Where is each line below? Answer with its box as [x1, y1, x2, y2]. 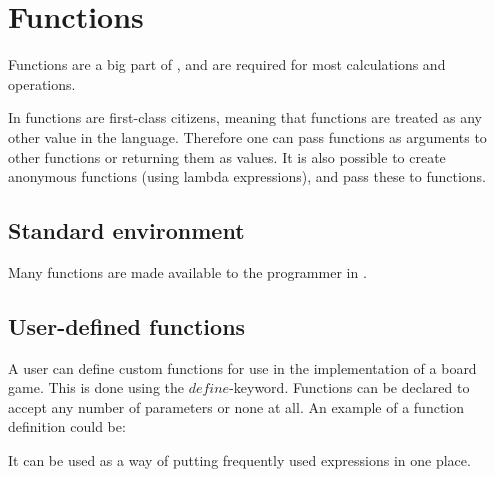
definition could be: [8, 416, 126, 437]
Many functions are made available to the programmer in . [8, 261, 367, 282]
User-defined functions [8, 310, 246, 341]
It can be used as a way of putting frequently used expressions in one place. [8, 450, 471, 471]
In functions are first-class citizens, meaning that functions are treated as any [8, 107, 482, 128]
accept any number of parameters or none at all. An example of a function [8, 396, 465, 417]
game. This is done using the [8, 377, 184, 398]
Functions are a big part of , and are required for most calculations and [8, 54, 446, 75]
